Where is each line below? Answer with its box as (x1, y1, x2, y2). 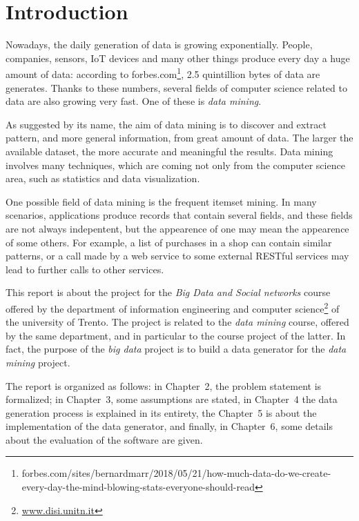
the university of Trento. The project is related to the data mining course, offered (6, 315, 349, 329)
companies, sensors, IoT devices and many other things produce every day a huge (6, 50, 350, 65)
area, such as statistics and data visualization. (6, 171, 200, 186)
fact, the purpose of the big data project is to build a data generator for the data (6, 342, 347, 356)
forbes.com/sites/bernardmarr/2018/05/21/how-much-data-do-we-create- (21, 466, 331, 480)
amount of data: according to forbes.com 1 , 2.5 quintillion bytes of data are (6, 65, 320, 81)
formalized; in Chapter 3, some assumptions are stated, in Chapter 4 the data (6, 392, 338, 406)
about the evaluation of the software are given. (6, 432, 203, 446)
